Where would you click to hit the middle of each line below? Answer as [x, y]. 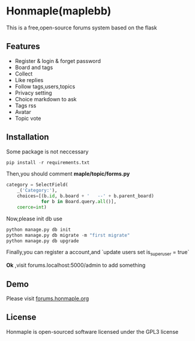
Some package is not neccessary [47, 152]
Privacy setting [33, 93]
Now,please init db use [34, 218]
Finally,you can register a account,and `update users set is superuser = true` [98, 253]
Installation [28, 137]
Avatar [23, 111]
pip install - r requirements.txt [48, 162]
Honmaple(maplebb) [59, 11]
